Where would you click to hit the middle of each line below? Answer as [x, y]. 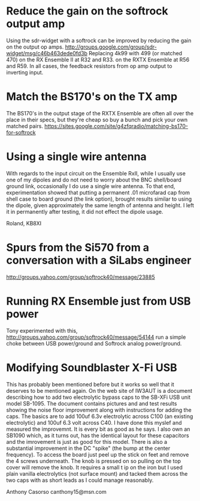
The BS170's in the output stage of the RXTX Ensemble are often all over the [100, 113]
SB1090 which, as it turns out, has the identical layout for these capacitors [98, 435]
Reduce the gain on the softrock [87, 11]
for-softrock [21, 132]
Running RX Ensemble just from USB [99, 301]
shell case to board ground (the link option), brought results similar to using [99, 199]
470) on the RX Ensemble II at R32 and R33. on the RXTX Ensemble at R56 [98, 59]
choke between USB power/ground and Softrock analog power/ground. [94, 343]
